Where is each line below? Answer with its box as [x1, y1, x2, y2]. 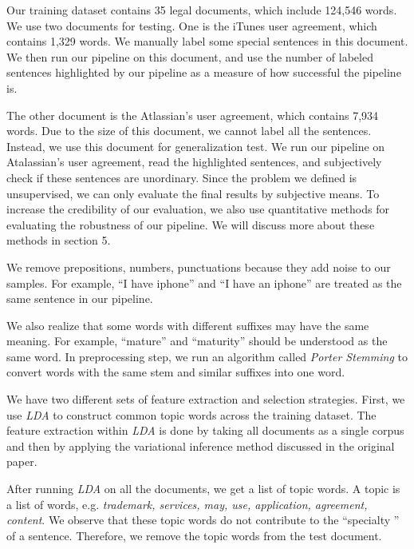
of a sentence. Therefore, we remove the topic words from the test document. [6, 527, 382, 543]
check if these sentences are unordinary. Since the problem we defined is [6, 169, 357, 185]
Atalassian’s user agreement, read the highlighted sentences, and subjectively [6, 153, 382, 170]
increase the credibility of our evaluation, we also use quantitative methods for [6, 201, 389, 217]
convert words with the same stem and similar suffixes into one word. [6, 364, 345, 380]
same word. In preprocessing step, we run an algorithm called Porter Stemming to [6, 348, 408, 364]
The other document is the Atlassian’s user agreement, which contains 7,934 [6, 106, 379, 123]
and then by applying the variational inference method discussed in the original [6, 437, 395, 454]
